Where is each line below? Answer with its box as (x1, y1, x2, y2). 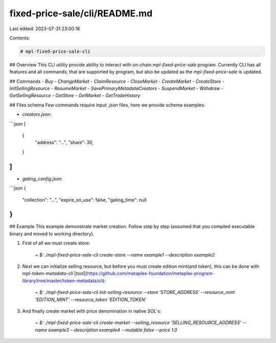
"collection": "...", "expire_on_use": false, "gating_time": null (22, 197, 147, 203)
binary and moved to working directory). (9, 231, 95, 237)
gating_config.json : (22, 175, 63, 181)
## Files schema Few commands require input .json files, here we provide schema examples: (9, 102, 205, 108)
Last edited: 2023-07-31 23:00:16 (9, 26, 80, 32)
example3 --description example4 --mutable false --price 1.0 (48, 327, 177, 333)
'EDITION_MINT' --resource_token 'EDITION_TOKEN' (35, 296, 147, 303)
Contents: (9, 35, 30, 41)
